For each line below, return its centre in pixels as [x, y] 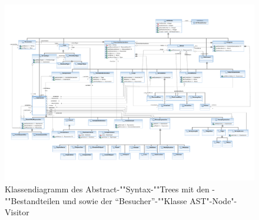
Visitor [17, 212]
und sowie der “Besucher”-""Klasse [125, 200]
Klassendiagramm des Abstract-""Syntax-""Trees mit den [107, 189]
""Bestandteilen [32, 200]
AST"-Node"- [213, 200]
